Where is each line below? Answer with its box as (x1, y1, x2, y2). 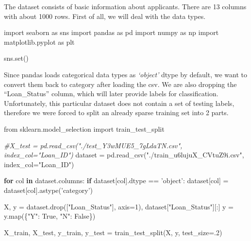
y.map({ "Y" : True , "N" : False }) (4, 211, 96, 221)
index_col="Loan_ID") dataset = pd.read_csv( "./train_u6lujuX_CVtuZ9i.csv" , (4, 150, 244, 160)
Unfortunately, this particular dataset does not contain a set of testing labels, (4, 98, 234, 108)
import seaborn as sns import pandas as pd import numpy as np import (4, 27, 219, 37)
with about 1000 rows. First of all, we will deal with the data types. (4, 11, 206, 21)
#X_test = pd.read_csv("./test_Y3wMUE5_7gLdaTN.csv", (4, 140, 183, 150)
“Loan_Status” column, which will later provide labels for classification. (4, 88, 218, 99)
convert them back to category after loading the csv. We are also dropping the (4, 79, 237, 89)
